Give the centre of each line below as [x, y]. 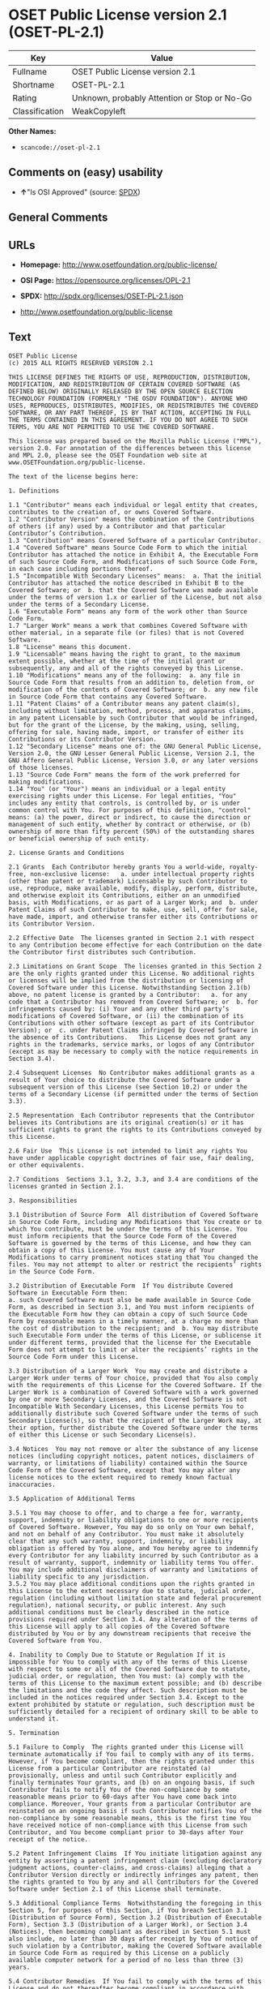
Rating [25, 97]
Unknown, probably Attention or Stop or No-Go [162, 97]
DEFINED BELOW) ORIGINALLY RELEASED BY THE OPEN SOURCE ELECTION [120, 391]
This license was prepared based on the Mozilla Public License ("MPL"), [135, 441]
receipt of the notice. [49, 1839]
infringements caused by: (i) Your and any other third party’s [119, 1009]
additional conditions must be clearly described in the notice [119, 1612]
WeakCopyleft [99, 111]
